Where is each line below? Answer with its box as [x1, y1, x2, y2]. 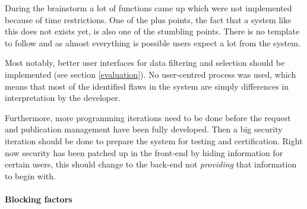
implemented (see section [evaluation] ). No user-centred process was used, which [5, 68, 296, 80]
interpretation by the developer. [5, 91, 121, 104]
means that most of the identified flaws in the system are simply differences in [5, 80, 289, 92]
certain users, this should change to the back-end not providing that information [5, 158, 297, 170]
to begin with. [5, 169, 56, 182]
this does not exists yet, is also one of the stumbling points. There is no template [5, 25, 300, 37]
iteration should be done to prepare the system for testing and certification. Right [5, 134, 303, 147]
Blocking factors [5, 192, 72, 205]
